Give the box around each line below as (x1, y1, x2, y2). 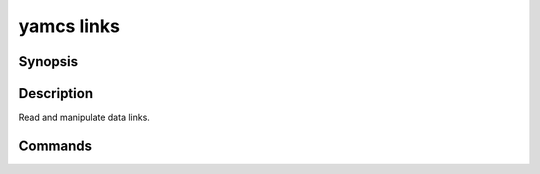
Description (18, 85, 94, 102)
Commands (18, 137, 93, 154)
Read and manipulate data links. (18, 111, 150, 124)
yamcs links (18, 15, 120, 37)
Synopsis (18, 53, 79, 70)
